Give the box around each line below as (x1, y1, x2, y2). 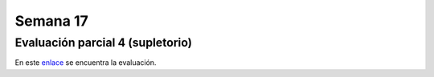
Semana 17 (14, 12, 88, 30)
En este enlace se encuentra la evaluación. (14, 58, 157, 67)
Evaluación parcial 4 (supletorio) (14, 35, 193, 50)
